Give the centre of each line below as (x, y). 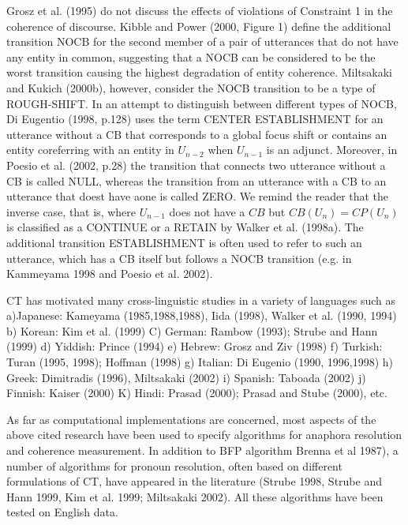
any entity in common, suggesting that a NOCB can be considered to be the (191, 56)
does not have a (207, 211)
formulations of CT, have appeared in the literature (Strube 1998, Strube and (194, 481)
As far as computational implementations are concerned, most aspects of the (191, 419)
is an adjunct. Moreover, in (332, 150)
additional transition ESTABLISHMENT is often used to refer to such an (184, 242)
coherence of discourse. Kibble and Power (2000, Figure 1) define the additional (199, 26)
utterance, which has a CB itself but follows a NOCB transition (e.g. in (179, 258)
